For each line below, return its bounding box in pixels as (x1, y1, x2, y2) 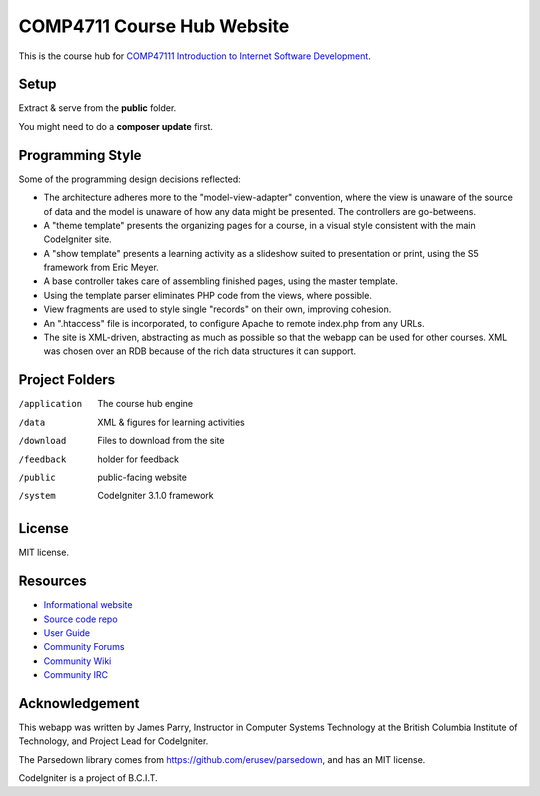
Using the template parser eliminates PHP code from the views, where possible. (43, 289, 372, 301)
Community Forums (43, 641, 125, 653)
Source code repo (43, 613, 119, 625)
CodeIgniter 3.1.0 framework (97, 490, 214, 502)
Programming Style (18, 146, 142, 164)
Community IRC (43, 669, 109, 681)
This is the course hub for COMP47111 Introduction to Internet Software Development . (18, 50, 372, 62)
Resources (18, 573, 87, 590)
